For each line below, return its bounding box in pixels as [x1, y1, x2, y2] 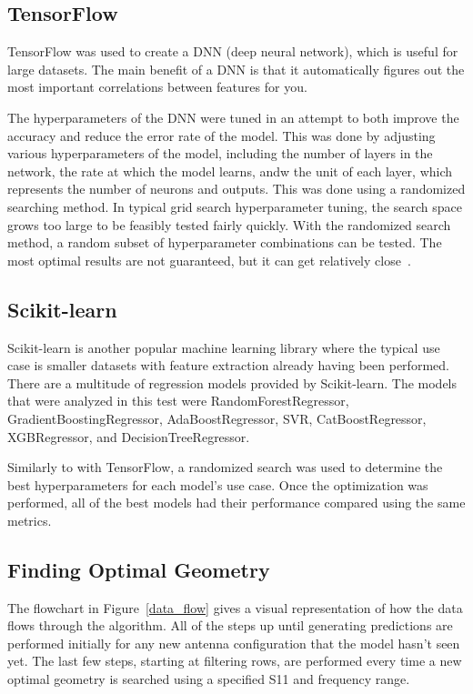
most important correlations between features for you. [7, 77, 307, 96]
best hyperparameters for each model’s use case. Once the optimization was [7, 475, 428, 494]
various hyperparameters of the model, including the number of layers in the [7, 144, 433, 163]
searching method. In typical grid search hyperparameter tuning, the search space [7, 196, 462, 216]
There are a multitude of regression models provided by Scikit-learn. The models [7, 373, 458, 392]
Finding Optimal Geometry [7, 555, 270, 583]
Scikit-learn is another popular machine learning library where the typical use [7, 337, 440, 357]
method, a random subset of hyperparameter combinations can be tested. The [7, 233, 442, 252]
